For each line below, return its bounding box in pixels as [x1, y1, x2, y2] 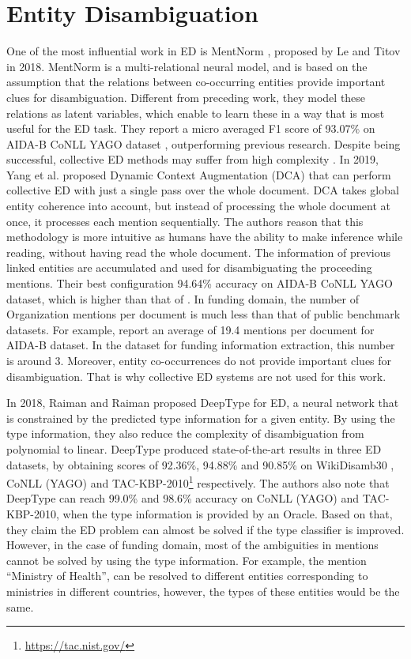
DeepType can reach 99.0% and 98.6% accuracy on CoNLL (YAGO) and [6, 490, 360, 506]
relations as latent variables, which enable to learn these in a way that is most [6, 104, 385, 121]
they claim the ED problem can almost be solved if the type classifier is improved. [6, 521, 405, 537]
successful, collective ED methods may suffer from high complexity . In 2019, [6, 151, 379, 168]
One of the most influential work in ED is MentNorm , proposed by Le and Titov [6, 43, 401, 59]
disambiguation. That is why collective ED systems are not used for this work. [6, 367, 386, 384]
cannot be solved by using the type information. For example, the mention [6, 552, 367, 568]
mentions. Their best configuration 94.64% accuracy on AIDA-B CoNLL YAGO [6, 275, 393, 292]
